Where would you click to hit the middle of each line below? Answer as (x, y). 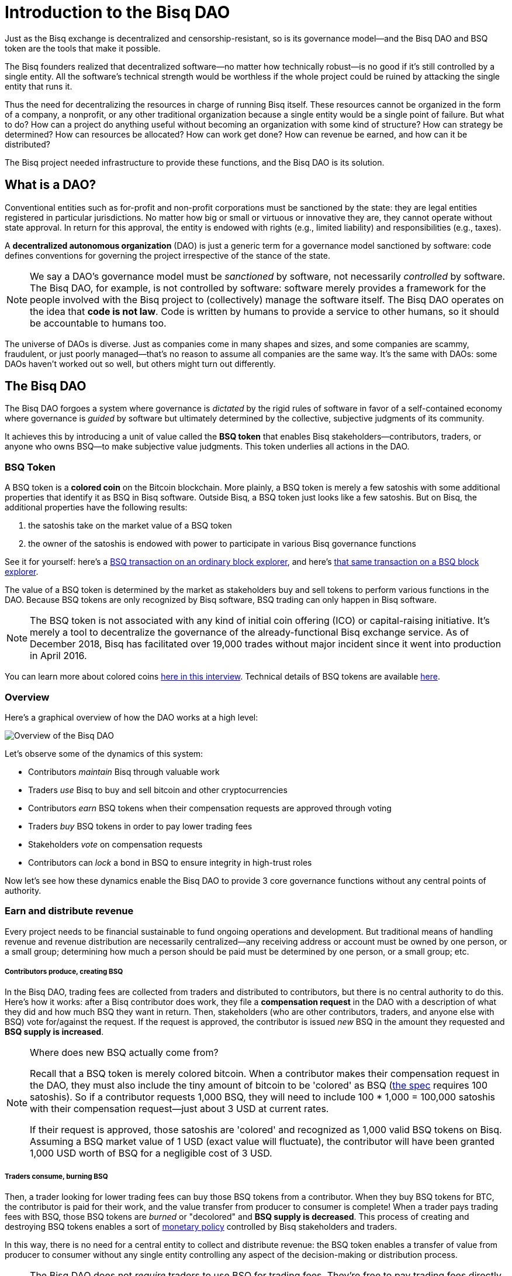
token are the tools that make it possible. (83, 48)
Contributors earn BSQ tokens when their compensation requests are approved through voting (210, 808)
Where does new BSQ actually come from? (124, 1053)
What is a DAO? (51, 185)
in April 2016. (58, 656)
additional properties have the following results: (96, 507)
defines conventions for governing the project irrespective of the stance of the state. (167, 255)
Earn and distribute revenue (69, 911)
